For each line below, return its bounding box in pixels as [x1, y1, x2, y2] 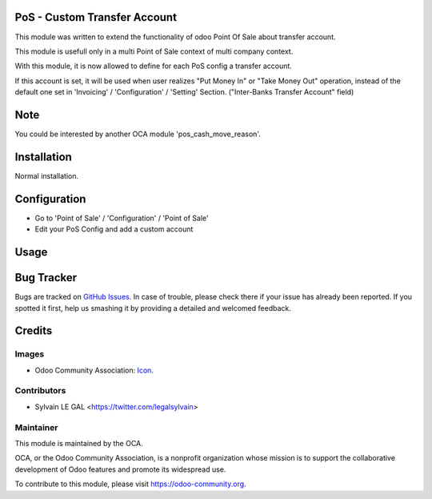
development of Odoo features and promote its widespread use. [14, 465, 226, 474]
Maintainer [14, 421, 58, 433]
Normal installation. [14, 171, 79, 180]
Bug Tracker [14, 271, 78, 284]
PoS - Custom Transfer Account [14, 10, 178, 24]
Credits [14, 324, 53, 338]
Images [14, 348, 45, 360]
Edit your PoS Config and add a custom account [34, 224, 194, 234]
